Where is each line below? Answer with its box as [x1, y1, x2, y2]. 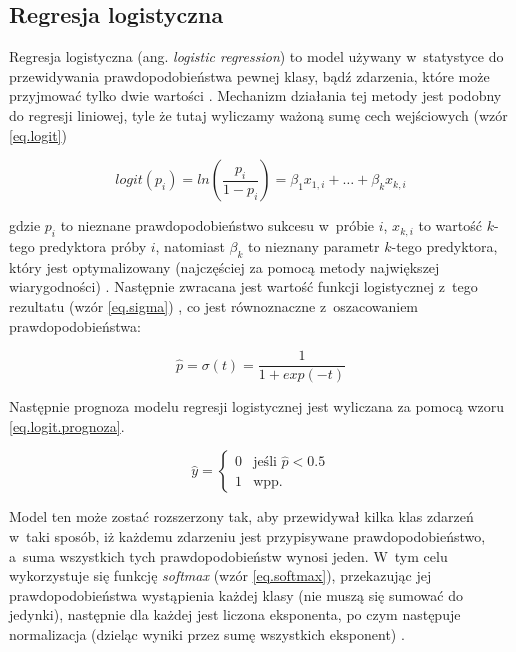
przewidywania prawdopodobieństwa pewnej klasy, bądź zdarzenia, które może [9, 65, 490, 86]
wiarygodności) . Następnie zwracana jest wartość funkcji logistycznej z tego [9, 276, 478, 297]
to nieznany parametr [248, 235, 380, 256]
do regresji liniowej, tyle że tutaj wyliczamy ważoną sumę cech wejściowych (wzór [9, 104, 508, 125]
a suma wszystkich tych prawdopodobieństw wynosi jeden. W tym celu [9, 545, 448, 566]
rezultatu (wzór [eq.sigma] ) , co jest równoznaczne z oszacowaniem [9, 295, 419, 316]
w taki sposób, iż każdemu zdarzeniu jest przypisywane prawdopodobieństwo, [9, 525, 486, 546]
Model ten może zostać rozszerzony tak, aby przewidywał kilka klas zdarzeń [9, 506, 474, 527]
